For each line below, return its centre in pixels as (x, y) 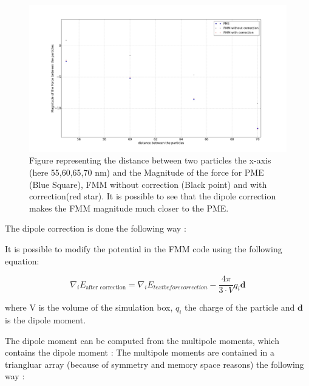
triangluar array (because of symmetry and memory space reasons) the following (154, 364)
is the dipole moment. (46, 320)
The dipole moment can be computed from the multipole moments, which (142, 340)
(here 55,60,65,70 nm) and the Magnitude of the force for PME (147, 172)
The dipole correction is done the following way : (96, 228)
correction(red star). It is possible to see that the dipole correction (153, 196)
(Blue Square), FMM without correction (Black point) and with (148, 184)
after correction (106, 288)
